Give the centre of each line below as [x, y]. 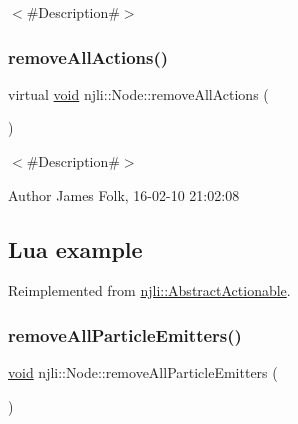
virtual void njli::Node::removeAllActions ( [138, 93]
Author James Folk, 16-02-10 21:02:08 [124, 194]
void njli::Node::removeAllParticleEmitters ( [143, 372]
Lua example [75, 248]
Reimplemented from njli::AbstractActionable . [149, 290]
